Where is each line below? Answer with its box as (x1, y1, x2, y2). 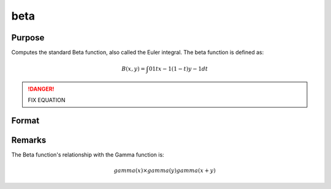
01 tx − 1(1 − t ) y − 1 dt (148, 65, 208, 73)
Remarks (11, 135, 47, 145)
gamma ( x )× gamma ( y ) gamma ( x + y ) (113, 167, 216, 174)
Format (11, 115, 40, 125)
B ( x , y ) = (121, 65, 145, 73)
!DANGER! (28, 85, 55, 92)
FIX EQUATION (28, 96, 66, 103)
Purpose (11, 32, 45, 43)
